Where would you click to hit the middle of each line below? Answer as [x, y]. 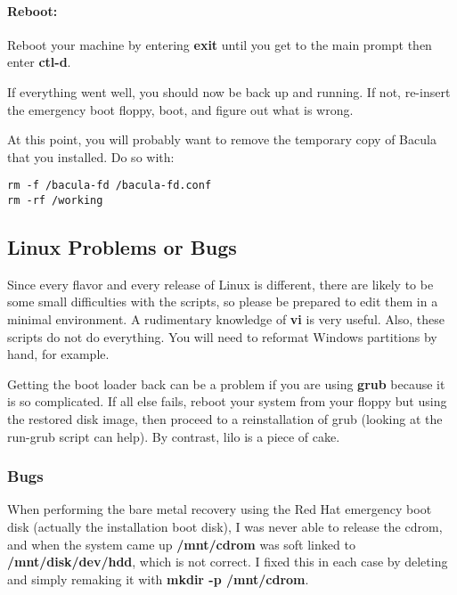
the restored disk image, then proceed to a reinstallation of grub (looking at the [225, 419]
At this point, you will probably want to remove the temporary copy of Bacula [222, 139]
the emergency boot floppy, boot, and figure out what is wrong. [180, 109]
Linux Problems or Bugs [122, 247]
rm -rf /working [55, 201]
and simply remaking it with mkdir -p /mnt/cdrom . [158, 579]
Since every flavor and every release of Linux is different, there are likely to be [220, 284]
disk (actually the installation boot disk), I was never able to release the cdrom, [225, 527]
